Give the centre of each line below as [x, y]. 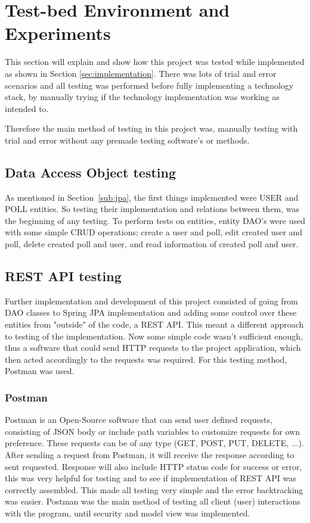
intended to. [27, 108]
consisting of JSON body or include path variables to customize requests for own [153, 431]
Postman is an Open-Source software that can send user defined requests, [139, 420]
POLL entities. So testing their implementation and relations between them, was [152, 209]
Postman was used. [40, 371]
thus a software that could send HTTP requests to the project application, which [153, 348]
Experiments [58, 33]
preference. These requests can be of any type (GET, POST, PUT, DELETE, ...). [154, 443]
